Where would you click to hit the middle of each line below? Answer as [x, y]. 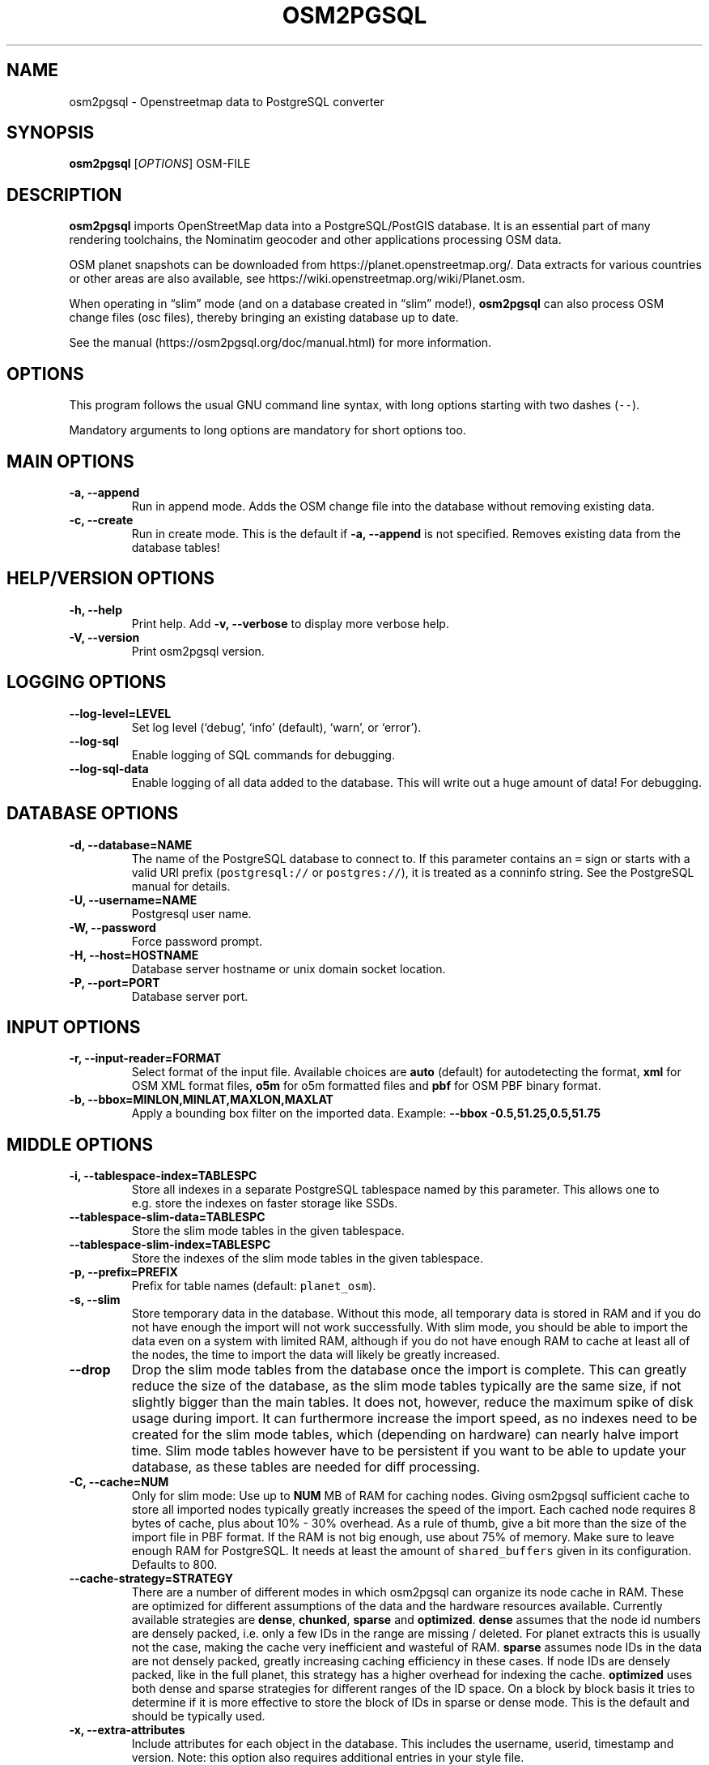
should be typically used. [198, 1716]
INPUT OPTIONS [74, 1027]
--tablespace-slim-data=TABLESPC [167, 1217]
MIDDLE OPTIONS [80, 1144]
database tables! [176, 547]
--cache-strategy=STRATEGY [151, 1579]
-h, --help [96, 609]
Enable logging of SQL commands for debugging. [263, 754]
